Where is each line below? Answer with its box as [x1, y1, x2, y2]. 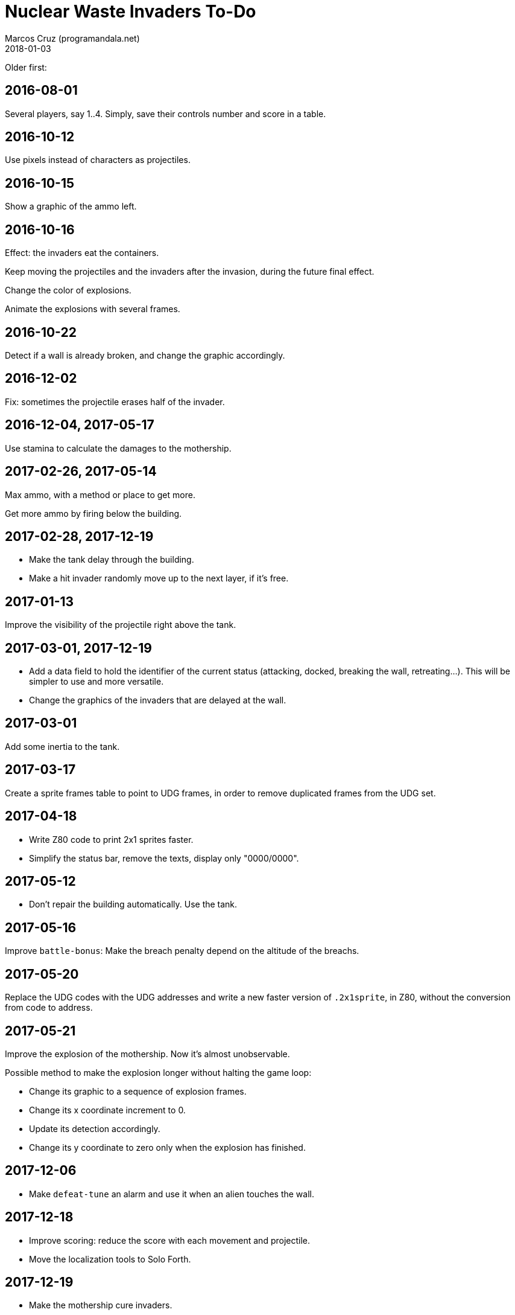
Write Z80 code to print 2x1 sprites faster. [29, 834, 194, 845]
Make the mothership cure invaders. [29, 1300, 172, 1311]
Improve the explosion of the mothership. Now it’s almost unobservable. [5, 1048, 290, 1059]
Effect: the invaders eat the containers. [5, 248, 159, 258]
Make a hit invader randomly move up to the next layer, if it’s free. [29, 573, 289, 584]
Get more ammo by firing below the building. [5, 508, 182, 519]
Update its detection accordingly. [29, 1123, 160, 1134]
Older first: [5, 62, 47, 72]
